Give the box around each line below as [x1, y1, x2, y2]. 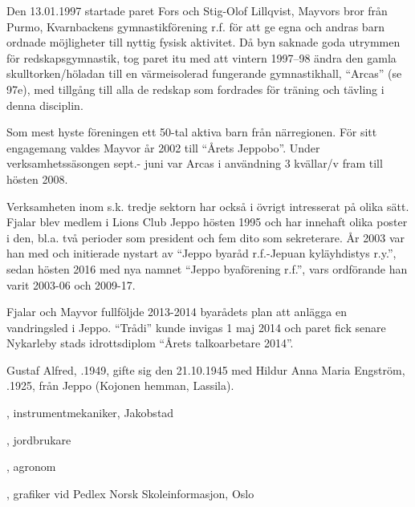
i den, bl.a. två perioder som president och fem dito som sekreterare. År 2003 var [6, 229, 405, 245]
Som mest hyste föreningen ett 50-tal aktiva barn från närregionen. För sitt [6, 124, 377, 140]
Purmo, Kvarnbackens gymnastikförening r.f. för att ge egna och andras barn [6, 18, 384, 34]
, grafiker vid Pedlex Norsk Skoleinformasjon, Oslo [6, 485, 254, 501]
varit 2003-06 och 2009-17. [6, 276, 136, 293]
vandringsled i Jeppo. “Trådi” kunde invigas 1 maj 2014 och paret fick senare [6, 318, 386, 335]
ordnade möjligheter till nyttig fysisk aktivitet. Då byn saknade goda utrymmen [6, 34, 401, 51]
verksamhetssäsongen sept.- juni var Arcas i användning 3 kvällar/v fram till [6, 155, 383, 172]
